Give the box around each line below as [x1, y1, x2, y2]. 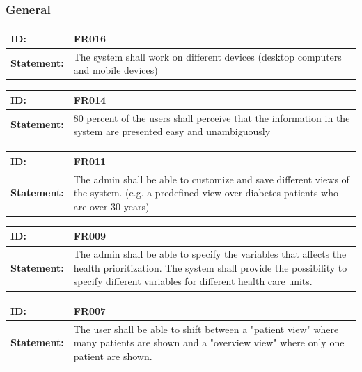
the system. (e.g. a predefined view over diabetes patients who [73, 185, 338, 200]
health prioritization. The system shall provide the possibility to [73, 260, 347, 274]
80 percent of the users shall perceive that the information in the [73, 110, 350, 125]
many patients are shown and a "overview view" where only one [73, 335, 345, 350]
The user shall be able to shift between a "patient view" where [73, 321, 339, 336]
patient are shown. [73, 349, 152, 364]
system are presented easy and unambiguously [73, 124, 271, 139]
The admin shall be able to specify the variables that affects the [73, 247, 347, 261]
